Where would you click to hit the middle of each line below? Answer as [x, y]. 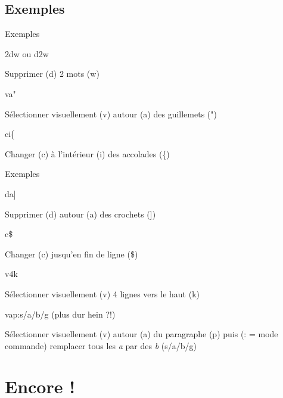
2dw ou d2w [27, 53]
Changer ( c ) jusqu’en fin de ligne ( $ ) [71, 254]
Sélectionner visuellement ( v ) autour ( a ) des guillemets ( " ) [111, 114]
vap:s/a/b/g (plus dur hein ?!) [60, 314]
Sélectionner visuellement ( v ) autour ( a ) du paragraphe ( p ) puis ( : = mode [141, 334]
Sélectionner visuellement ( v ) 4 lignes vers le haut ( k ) [102, 293]
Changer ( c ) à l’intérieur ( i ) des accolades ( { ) [87, 153]
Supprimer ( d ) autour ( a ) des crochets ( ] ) [80, 214]
